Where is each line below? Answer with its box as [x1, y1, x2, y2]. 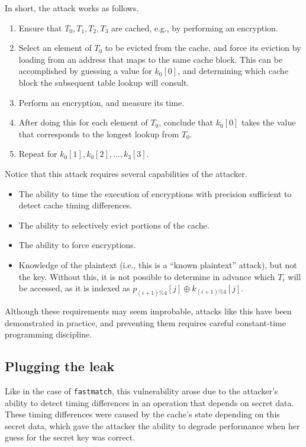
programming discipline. [5, 328, 92, 340]
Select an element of [18, 41, 92, 54]
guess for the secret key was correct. [5, 431, 136, 443]
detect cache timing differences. [18, 199, 133, 211]
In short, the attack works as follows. [5, 2, 139, 14]
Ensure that [18, 21, 62, 34]
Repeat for [18, 147, 57, 160]
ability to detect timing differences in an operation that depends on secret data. [5, 396, 294, 409]
